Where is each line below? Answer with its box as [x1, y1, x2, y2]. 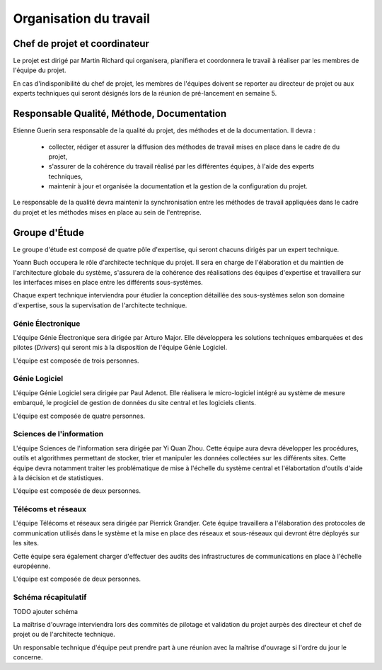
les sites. [13, 539, 39, 547]
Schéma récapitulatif [13, 592, 87, 602]
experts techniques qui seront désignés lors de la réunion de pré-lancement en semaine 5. [13, 89, 277, 98]
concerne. [13, 653, 43, 662]
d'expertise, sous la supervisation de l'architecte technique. [13, 301, 187, 310]
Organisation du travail [13, 11, 150, 26]
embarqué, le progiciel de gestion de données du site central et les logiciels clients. [13, 399, 256, 407]
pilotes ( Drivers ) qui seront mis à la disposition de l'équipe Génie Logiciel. [13, 343, 228, 352]
